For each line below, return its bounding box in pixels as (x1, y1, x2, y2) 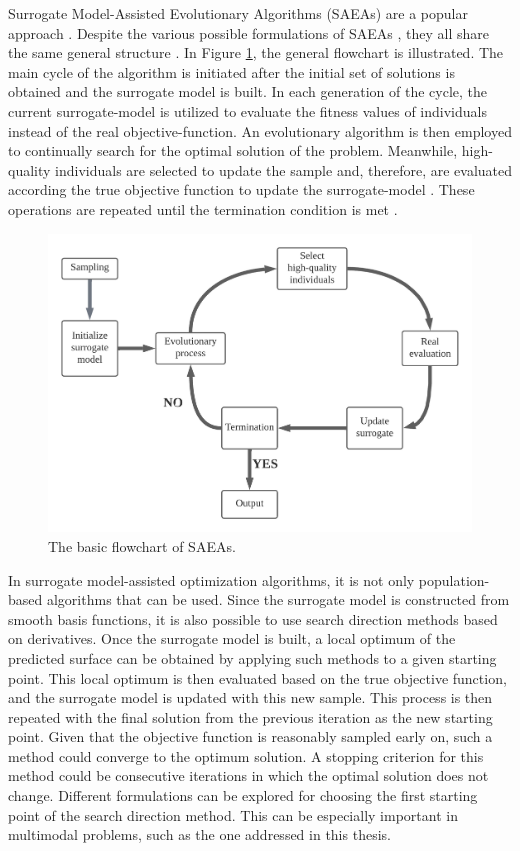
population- (418, 569, 490, 590)
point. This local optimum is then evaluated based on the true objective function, (8, 667, 507, 688)
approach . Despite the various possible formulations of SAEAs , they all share (8, 22, 489, 43)
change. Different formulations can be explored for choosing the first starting (8, 785, 478, 806)
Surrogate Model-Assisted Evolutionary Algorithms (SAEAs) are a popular (8, 3, 468, 23)
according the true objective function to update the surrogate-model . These (8, 179, 475, 200)
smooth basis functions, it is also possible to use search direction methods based (8, 608, 498, 629)
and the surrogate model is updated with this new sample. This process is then (8, 687, 493, 708)
